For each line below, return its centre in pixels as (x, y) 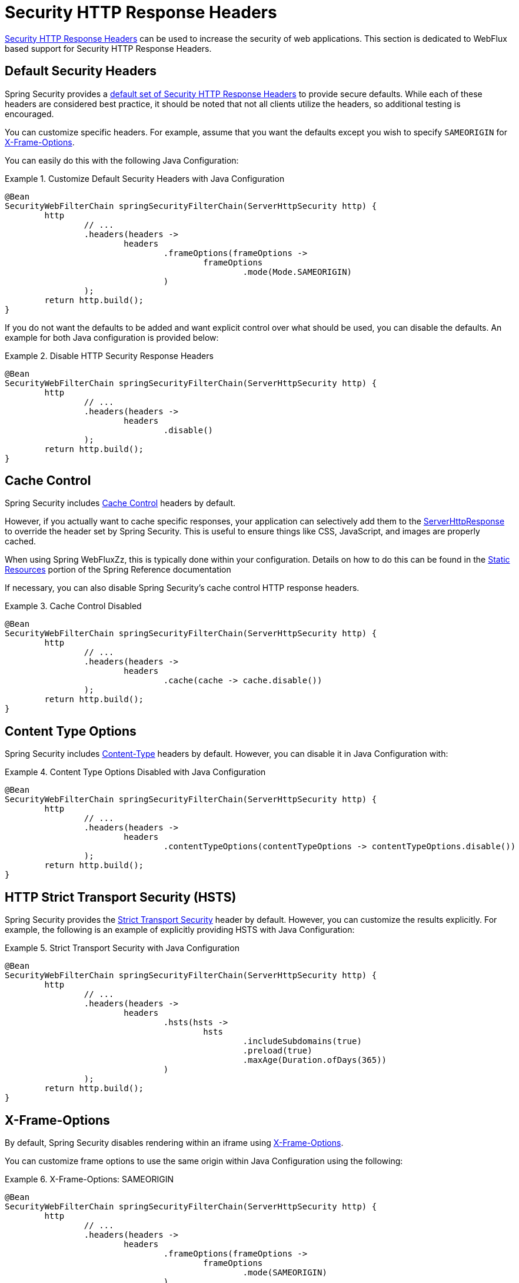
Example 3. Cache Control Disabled (73, 606)
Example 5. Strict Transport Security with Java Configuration (122, 948)
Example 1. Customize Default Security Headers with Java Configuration (145, 178)
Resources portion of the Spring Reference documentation (118, 570)
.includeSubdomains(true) (302, 1041)
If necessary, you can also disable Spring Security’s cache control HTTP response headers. (182, 588)
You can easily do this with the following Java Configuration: (122, 160)
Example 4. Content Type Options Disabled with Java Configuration (135, 772)
